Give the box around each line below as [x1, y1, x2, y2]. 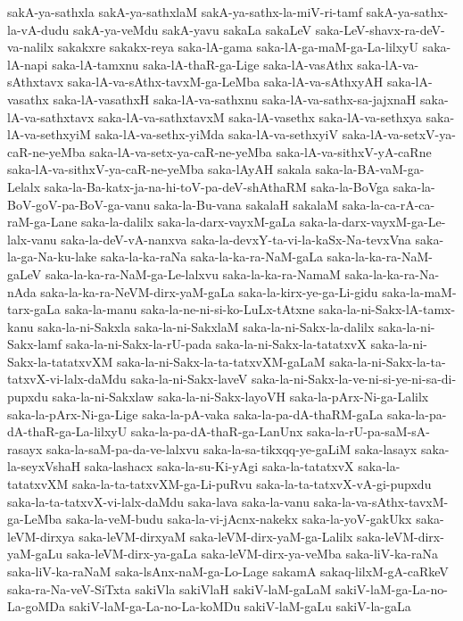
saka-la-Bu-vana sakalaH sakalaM [153, 195, 338, 213]
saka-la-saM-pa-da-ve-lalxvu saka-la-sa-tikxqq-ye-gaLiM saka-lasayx [46, 439, 418, 458]
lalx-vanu [7, 229, 57, 248]
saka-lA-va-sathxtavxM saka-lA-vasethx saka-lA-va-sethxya [97, 107, 422, 126]
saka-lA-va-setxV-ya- [342, 125, 456, 144]
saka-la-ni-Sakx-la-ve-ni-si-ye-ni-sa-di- [251, 369, 457, 388]
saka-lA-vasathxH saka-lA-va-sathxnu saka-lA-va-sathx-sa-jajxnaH [53, 89, 417, 108]
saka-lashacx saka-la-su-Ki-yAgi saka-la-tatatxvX [84, 457, 354, 476]
